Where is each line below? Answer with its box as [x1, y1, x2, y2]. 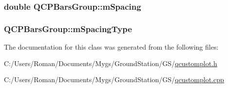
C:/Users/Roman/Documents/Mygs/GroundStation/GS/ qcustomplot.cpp [4, 74, 224, 85]
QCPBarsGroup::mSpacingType [4, 22, 132, 35]
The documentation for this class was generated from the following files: [4, 42, 219, 52]
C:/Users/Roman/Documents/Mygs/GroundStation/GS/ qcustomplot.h [4, 58, 217, 68]
